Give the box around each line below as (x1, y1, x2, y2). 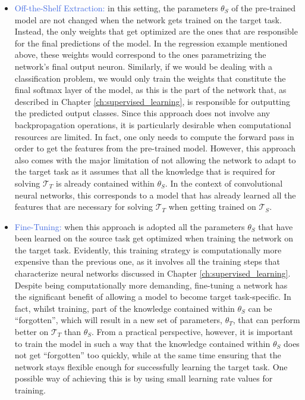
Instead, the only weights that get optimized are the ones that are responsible (14, 25, 298, 38)
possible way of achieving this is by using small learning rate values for (14, 372, 273, 385)
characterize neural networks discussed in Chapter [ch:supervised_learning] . (14, 267, 291, 280)
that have (258, 220, 293, 232)
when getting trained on (168, 200, 256, 213)
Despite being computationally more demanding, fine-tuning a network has (14, 278, 288, 291)
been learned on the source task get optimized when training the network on (14, 232, 293, 244)
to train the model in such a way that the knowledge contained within (14, 337, 271, 349)
